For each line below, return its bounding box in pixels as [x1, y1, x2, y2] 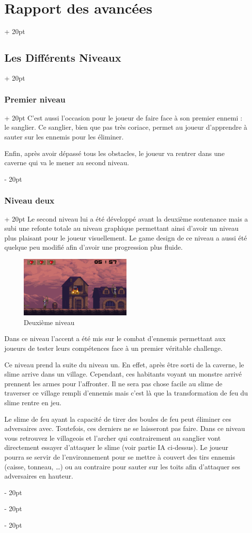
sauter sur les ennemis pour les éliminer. [4, 131, 124, 141]
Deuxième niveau [24, 317, 75, 327]
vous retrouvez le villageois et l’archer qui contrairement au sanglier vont [4, 432, 221, 443]
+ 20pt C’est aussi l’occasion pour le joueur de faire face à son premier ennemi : [4, 112, 242, 122]
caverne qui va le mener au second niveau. [4, 157, 129, 168]
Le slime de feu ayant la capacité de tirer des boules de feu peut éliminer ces [4, 413, 231, 424]
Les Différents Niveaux [4, 50, 121, 65]
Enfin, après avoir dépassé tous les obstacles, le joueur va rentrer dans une [4, 148, 225, 158]
